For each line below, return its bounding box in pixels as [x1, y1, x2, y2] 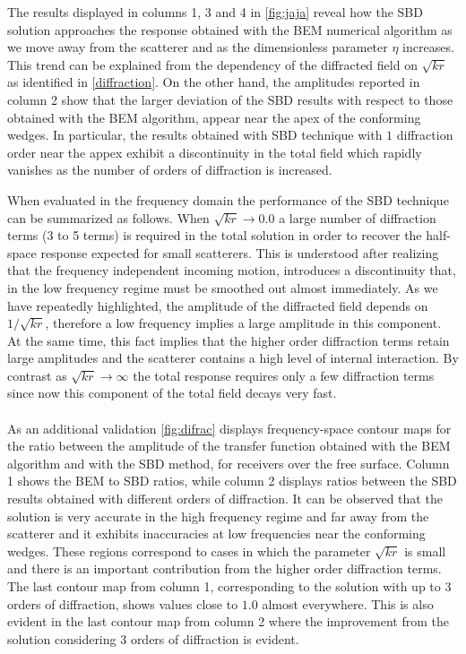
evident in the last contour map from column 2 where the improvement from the [7, 612, 449, 631]
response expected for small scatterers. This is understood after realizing [40, 243, 439, 262]
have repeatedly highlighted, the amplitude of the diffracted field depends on [7, 296, 428, 314]
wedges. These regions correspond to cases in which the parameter [7, 541, 371, 560]
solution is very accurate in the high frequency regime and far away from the [7, 506, 429, 525]
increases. [402, 38, 454, 56]
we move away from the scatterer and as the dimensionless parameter [7, 38, 388, 56]
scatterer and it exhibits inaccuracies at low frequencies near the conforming [7, 524, 426, 543]
